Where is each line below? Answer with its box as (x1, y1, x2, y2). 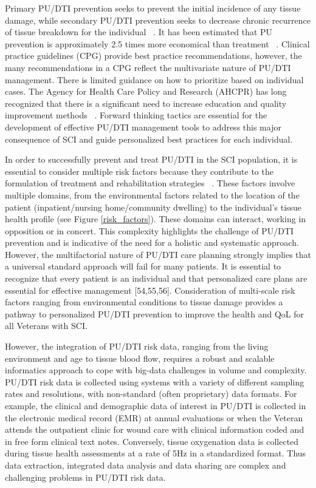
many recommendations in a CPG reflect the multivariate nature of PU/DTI (5, 61, 291, 73)
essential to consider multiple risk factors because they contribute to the (5, 164, 273, 177)
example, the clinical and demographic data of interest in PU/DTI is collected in (5, 399, 306, 412)
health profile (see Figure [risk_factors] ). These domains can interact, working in (5, 212, 306, 225)
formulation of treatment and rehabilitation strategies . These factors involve (5, 177, 295, 189)
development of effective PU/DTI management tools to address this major (5, 120, 281, 133)
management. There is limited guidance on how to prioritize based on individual (5, 73, 304, 86)
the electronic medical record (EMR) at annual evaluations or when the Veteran (5, 411, 303, 424)
